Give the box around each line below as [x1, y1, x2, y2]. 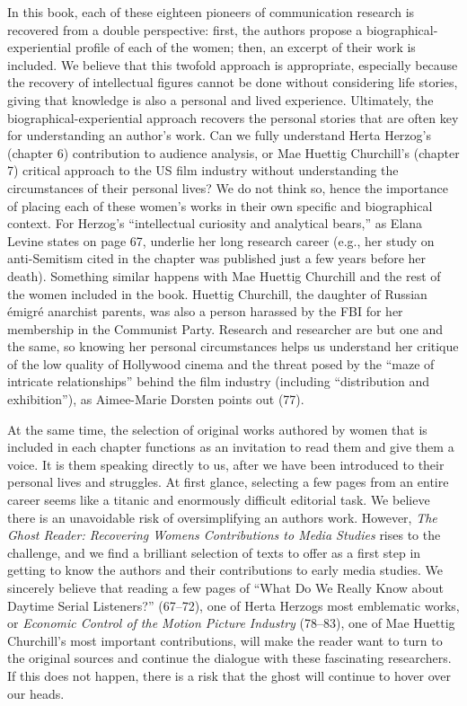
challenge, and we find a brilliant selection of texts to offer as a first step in [7, 543, 421, 561]
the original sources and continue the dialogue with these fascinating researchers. [7, 649, 452, 667]
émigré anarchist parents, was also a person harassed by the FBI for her [7, 302, 403, 321]
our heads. [7, 684, 65, 702]
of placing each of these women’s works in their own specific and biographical [7, 196, 433, 215]
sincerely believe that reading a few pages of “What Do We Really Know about [7, 578, 444, 596]
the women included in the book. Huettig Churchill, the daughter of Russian [7, 284, 427, 303]
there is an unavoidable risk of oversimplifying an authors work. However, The [7, 507, 437, 526]
